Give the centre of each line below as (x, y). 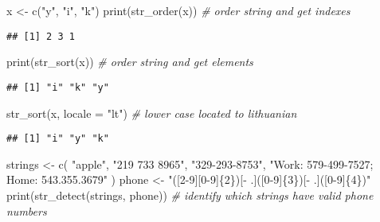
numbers (27, 210)
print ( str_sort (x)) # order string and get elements (130, 62)
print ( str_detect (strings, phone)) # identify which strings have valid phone (190, 195)
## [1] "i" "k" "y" (58, 87)
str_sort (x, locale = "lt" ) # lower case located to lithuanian (152, 113)
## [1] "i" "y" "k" (58, 139)
